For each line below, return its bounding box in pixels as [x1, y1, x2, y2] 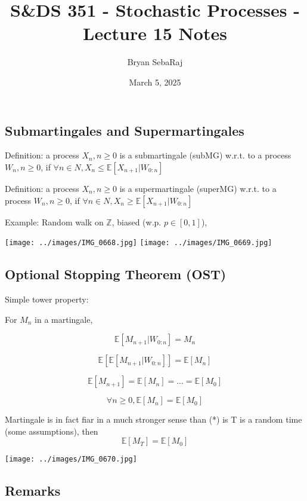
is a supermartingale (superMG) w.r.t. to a [119, 182, 277, 194]
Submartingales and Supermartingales [5, 121, 244, 139]
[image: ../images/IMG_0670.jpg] [5, 455, 137, 464]
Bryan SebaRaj [127, 56, 183, 68]
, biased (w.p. [111, 215, 162, 228]
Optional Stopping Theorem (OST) [5, 265, 227, 283]
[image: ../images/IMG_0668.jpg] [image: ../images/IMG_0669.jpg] [5, 239, 272, 248]
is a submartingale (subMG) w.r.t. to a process [119, 149, 292, 161]
